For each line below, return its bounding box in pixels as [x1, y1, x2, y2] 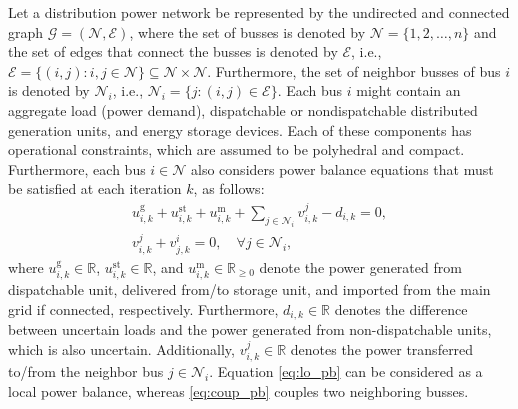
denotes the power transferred [290, 338, 474, 359]
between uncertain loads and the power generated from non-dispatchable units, [8, 319, 492, 340]
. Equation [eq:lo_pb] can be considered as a [209, 361, 483, 382]
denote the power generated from [259, 256, 462, 277]
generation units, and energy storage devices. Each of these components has [8, 119, 472, 140]
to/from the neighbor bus [8, 361, 164, 382]
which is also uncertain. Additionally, [8, 338, 235, 359]
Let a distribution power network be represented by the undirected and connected [8, 2, 510, 22]
